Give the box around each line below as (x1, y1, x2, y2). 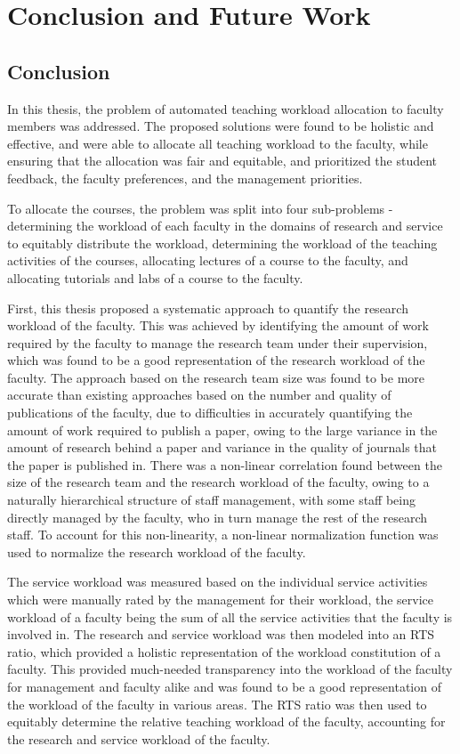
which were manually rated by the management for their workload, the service (7, 590, 434, 609)
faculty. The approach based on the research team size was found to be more (7, 368, 425, 386)
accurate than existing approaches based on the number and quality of (7, 385, 391, 404)
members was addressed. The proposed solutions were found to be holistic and (7, 117, 434, 135)
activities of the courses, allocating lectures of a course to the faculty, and (7, 251, 408, 270)
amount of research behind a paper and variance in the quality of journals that (7, 438, 438, 457)
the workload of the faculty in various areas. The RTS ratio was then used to (7, 694, 427, 713)
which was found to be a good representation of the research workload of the (7, 351, 425, 369)
